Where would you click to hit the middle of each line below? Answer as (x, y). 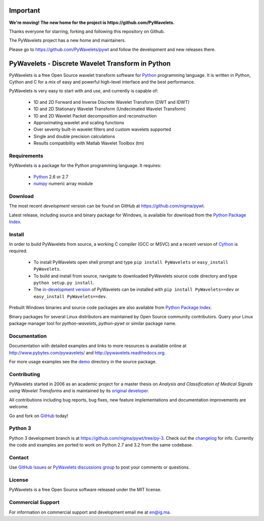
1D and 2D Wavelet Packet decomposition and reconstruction (95, 116)
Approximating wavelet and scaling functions (79, 122)
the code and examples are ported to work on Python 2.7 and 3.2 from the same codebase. (101, 445)
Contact (19, 457)
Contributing (24, 374)
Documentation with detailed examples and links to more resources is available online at (98, 346)
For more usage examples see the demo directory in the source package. (83, 361)
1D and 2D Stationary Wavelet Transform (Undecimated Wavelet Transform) (110, 109)
